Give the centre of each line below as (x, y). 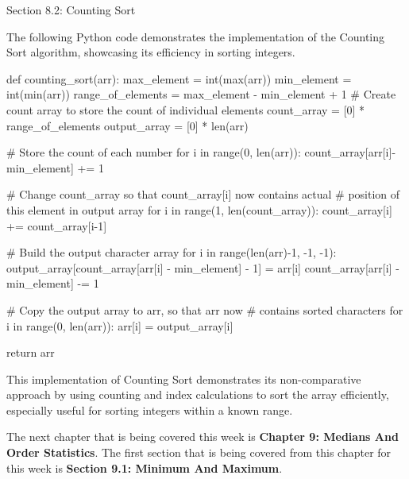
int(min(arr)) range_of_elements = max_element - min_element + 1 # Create (201, 94)
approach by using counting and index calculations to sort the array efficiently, (198, 394)
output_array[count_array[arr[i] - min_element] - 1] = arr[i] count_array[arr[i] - (203, 267)
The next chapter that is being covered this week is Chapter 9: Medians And (203, 437)
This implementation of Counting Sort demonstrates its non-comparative (184, 379)
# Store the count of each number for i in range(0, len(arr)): (154, 152)
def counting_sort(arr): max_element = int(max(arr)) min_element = (179, 78)
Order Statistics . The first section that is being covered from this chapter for (199, 452)
